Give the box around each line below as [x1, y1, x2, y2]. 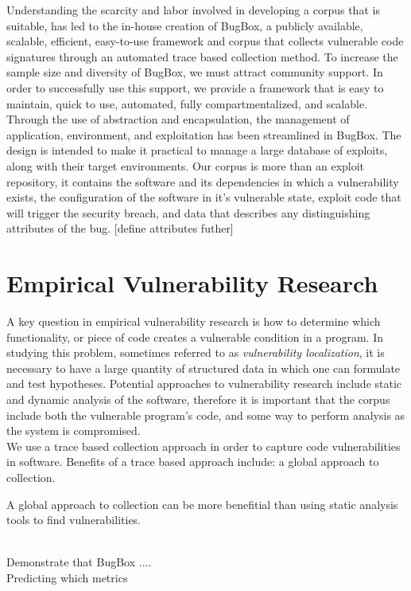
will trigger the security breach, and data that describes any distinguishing [6, 204, 370, 221]
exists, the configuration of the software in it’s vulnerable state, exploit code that [6, 189, 401, 205]
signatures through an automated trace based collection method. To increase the [6, 48, 398, 65]
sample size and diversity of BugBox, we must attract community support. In [6, 64, 383, 80]
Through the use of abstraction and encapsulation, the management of [6, 111, 350, 127]
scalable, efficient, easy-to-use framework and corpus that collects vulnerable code [6, 33, 404, 49]
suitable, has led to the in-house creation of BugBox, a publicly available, [6, 17, 363, 33]
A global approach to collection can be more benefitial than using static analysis [6, 495, 398, 512]
